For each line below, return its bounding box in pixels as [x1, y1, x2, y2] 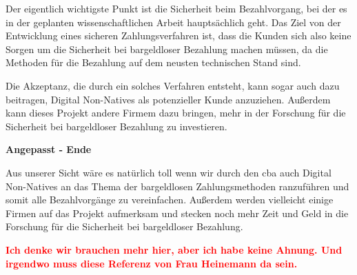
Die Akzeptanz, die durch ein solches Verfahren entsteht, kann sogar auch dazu [6, 78, 340, 92]
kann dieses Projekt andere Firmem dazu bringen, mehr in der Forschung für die [6, 105, 346, 120]
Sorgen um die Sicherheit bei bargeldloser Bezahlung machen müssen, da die [6, 41, 328, 56]
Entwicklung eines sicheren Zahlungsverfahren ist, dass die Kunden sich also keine [6, 28, 351, 43]
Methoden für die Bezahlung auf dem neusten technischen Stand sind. [6, 55, 301, 70]
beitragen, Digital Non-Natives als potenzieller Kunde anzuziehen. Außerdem [6, 92, 331, 106]
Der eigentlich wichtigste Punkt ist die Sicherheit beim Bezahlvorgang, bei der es [6, 1, 347, 15]
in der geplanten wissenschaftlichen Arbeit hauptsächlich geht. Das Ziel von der [6, 14, 341, 29]
